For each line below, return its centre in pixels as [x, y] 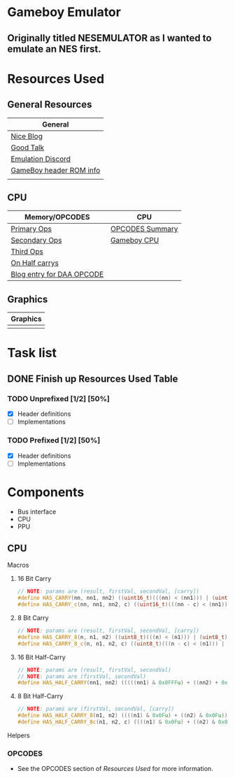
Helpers [19, 735]
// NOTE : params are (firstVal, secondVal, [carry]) [96, 709]
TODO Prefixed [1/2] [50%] [54, 440]
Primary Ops [31, 229]
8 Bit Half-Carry [40, 696]
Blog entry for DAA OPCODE [57, 275]
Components [46, 492]
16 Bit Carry [34, 579]
